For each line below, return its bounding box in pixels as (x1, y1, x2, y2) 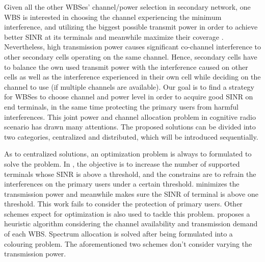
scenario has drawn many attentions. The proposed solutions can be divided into (4, 121, 256, 132)
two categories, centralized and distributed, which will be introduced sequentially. (4, 131, 258, 142)
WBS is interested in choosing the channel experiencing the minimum (4, 11, 222, 22)
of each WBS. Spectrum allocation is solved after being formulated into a (4, 228, 233, 239)
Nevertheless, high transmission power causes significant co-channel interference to (4, 41, 261, 52)
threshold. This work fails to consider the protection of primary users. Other (4, 198, 243, 209)
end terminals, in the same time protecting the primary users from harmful (4, 101, 238, 112)
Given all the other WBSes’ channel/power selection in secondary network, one (4, 2, 251, 12)
